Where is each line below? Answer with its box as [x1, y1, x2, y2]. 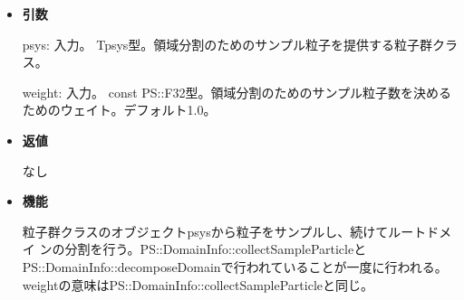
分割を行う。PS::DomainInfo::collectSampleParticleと [64, 239, 367, 258]
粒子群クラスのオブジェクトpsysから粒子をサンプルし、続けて [22, 221, 389, 240]
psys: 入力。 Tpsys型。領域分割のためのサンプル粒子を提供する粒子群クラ [22, 34, 458, 53]
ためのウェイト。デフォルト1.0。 [22, 100, 217, 119]
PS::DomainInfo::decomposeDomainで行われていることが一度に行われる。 [22, 257, 448, 276]
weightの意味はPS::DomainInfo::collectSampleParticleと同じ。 [22, 275, 374, 294]
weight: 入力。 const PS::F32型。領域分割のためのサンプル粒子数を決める [22, 82, 452, 101]
